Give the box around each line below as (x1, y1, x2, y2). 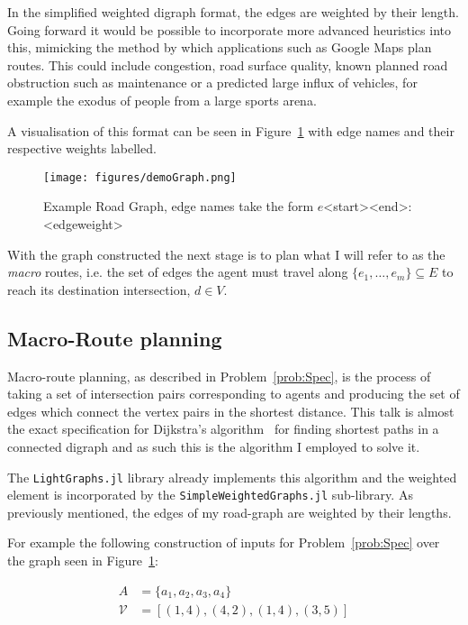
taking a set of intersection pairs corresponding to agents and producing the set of (7, 384, 460, 403)
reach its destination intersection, (7, 280, 191, 299)
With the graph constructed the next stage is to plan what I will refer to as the (7, 244, 445, 263)
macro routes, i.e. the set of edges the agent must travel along (7, 262, 348, 281)
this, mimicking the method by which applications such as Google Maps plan (7, 38, 432, 57)
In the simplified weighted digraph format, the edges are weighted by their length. (7, 3, 459, 21)
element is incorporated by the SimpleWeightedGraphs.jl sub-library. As (7, 485, 413, 504)
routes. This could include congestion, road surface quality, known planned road (7, 55, 448, 74)
